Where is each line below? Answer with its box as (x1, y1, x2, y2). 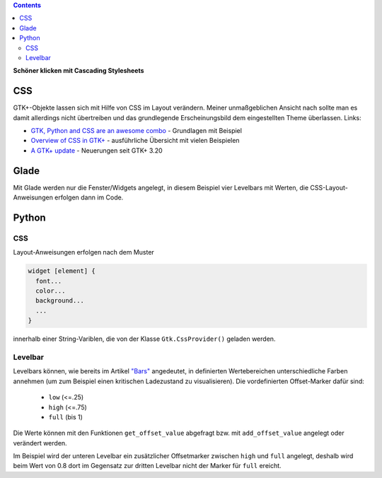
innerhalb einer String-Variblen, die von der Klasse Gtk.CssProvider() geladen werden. (13, 334, 276, 343)
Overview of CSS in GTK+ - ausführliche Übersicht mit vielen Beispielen (30, 136, 240, 145)
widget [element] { (28, 267, 95, 275)
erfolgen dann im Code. (54, 193, 124, 202)
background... (35, 297, 85, 305)
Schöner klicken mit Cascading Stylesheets (13, 66, 144, 75)
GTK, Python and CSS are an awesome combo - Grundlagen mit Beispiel (30, 127, 242, 135)
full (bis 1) (48, 412, 83, 421)
